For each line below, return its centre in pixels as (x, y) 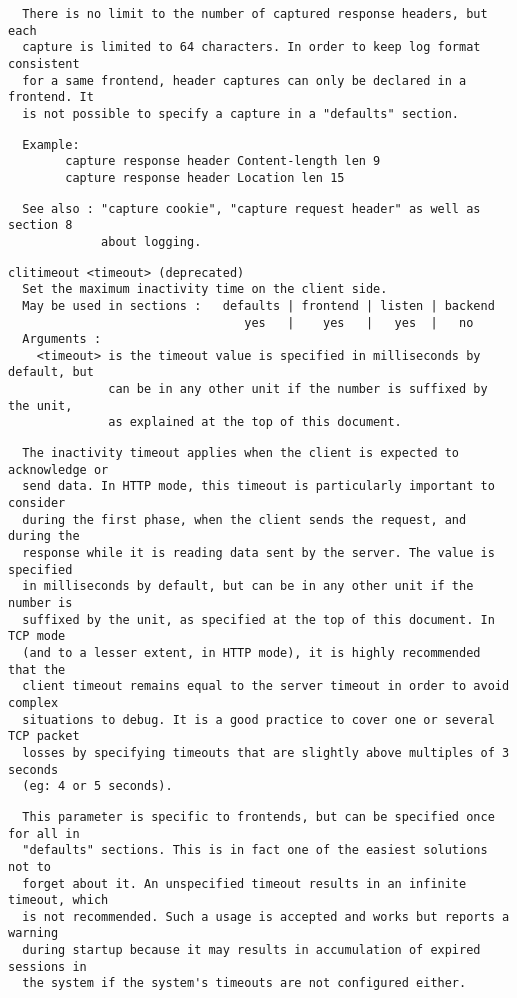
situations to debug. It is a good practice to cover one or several (258, 719)
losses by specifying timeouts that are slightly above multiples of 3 (266, 752)
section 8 (40, 225)
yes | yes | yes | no (359, 322)
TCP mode (37, 636)
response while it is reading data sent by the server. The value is (258, 553)
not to (29, 866)
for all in (44, 833)
